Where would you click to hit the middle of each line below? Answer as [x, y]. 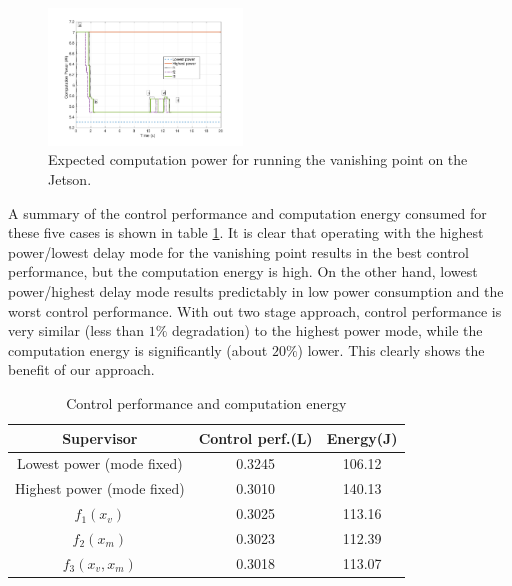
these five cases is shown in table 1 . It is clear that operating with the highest [246, 232]
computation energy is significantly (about [138, 349]
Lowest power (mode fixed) [100, 463]
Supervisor [100, 437]
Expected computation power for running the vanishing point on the [258, 159]
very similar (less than [76, 330]
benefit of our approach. [81, 369]
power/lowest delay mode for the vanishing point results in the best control [238, 251]
